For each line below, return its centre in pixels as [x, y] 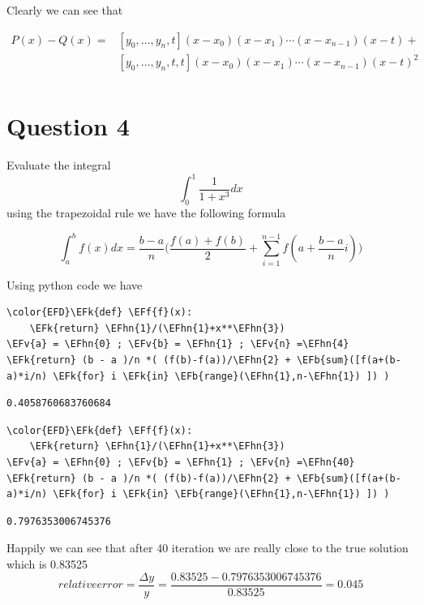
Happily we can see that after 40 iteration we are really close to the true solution [208, 548]
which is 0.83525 [47, 563]
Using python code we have [75, 284]
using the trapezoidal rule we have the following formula [146, 213]
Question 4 [68, 126]
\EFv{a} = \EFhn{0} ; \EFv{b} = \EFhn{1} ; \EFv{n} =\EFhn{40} [181, 462]
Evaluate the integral [59, 165]
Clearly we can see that [65, 10]
